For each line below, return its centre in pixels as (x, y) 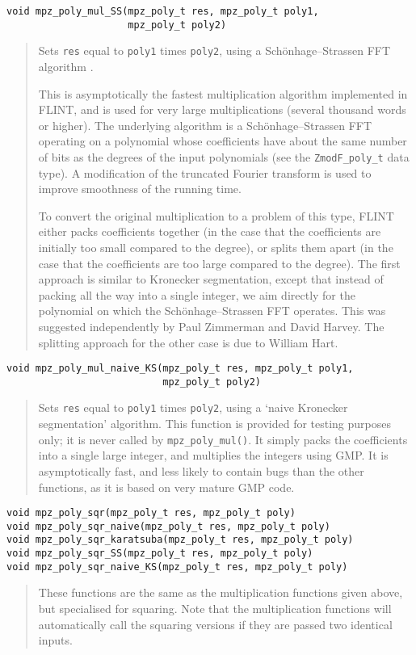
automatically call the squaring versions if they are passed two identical (215, 624)
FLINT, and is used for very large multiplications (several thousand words (222, 109)
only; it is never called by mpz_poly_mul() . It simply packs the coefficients (223, 439)
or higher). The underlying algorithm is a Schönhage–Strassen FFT (205, 125)
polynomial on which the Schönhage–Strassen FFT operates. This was (212, 311)
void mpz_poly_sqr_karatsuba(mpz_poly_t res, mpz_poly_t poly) (180, 540)
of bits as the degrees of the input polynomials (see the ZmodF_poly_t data (224, 156)
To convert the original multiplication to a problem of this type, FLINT (216, 215)
